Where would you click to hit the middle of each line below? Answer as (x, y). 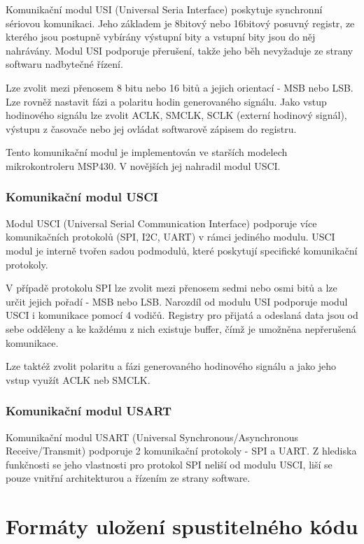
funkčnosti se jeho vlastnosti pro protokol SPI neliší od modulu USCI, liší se (169, 464)
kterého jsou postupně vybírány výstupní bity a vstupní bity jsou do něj (161, 37)
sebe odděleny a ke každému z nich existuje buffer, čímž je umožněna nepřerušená (181, 328)
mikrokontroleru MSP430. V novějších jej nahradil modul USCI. (143, 165)
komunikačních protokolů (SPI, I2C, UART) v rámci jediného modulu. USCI (170, 237)
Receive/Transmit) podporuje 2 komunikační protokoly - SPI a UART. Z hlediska (181, 451)
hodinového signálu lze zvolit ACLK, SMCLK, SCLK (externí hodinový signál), (176, 115)
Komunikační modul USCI (82, 197)
